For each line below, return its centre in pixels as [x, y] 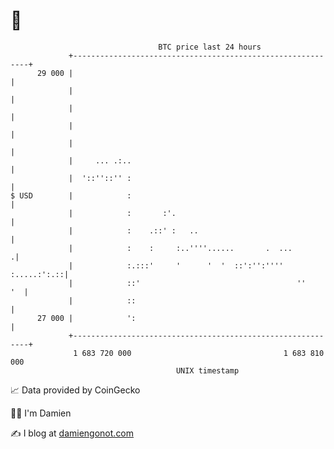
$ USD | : [71, 195]
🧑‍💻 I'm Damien [41, 413]
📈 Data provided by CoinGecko [75, 390]
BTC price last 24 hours [210, 47]
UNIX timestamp [207, 370]
